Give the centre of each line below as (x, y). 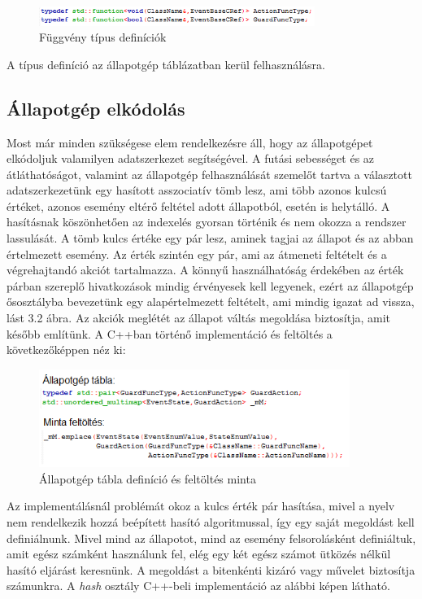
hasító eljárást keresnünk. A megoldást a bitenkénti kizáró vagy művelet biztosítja (211, 569)
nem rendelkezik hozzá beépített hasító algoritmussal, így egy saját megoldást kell (211, 521)
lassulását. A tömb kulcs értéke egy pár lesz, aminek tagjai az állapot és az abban (210, 238)
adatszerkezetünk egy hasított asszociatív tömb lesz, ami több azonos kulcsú (197, 190)
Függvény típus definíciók (103, 37)
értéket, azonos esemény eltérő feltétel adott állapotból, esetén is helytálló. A (198, 205)
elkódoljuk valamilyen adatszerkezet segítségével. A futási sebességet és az (191, 158)
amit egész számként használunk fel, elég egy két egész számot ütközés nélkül (199, 554)
